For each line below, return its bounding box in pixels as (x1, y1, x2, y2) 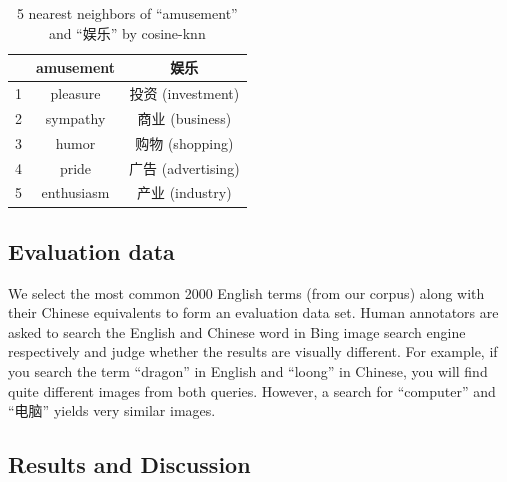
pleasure (50, 83, 101, 104)
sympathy (45, 107, 106, 128)
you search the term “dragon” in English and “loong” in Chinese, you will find (8, 361, 488, 382)
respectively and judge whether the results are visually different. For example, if (8, 341, 498, 362)
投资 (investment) (129, 83, 240, 104)
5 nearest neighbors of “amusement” (16, 3, 238, 23)
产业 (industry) (137, 182, 232, 203)
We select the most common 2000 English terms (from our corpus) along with (8, 282, 485, 303)
